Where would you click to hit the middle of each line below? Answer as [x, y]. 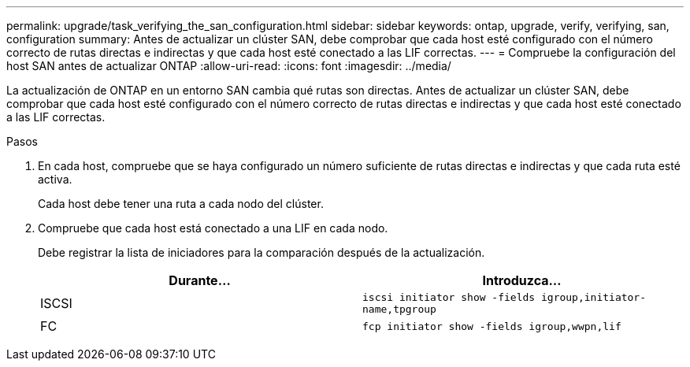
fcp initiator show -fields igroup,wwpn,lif [492, 326]
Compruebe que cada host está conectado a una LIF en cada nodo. [213, 228]
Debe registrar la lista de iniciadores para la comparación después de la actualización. [262, 252]
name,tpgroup [399, 309]
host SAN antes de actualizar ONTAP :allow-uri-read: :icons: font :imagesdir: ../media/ [229, 66]
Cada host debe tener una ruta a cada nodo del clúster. [181, 204]
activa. [55, 179]
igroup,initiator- [594, 297]
